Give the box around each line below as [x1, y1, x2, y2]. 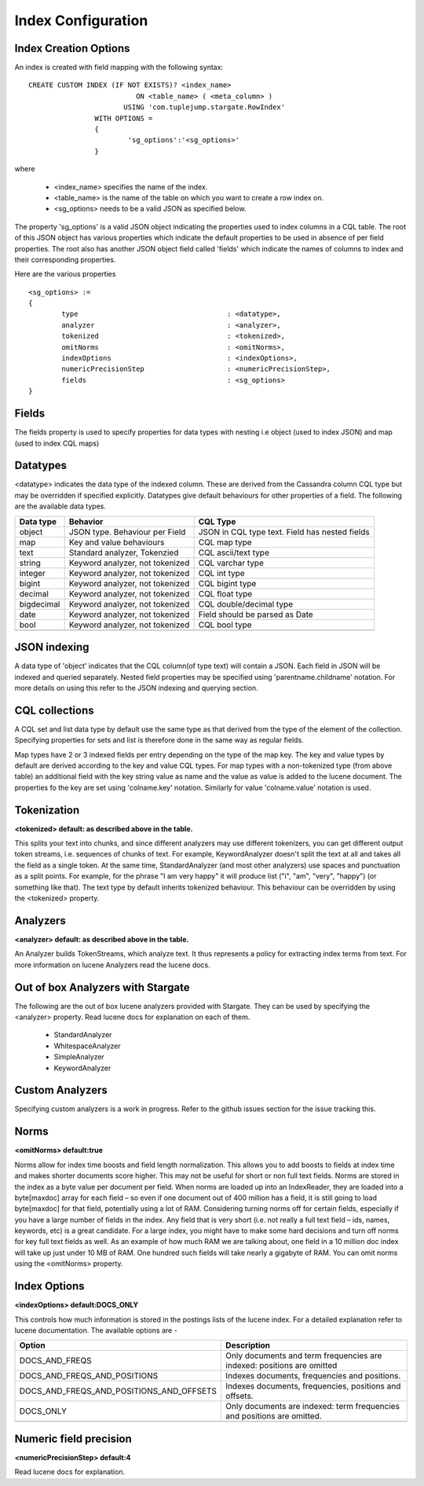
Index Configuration [14, 12, 148, 29]
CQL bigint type [198, 578, 257, 589]
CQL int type [198, 567, 245, 578]
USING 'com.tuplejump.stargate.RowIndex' [122, 103, 286, 112]
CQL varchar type [198, 557, 265, 568]
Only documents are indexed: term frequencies [225, 1401, 400, 1412]
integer [19, 567, 46, 578]
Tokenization [14, 803, 80, 816]
